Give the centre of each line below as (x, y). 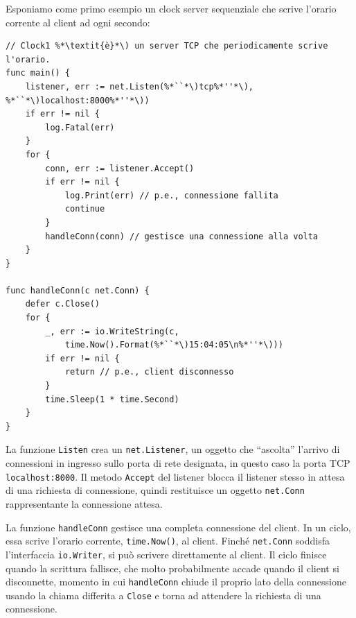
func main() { (38, 73)
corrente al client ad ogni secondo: (78, 22)
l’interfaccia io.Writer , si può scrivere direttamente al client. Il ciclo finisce (166, 554)
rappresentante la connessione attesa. (84, 503)
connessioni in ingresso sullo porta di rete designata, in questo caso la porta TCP (178, 463)
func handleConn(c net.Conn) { (78, 290)
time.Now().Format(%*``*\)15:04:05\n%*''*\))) (174, 345)
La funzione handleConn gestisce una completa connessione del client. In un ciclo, (178, 527)
